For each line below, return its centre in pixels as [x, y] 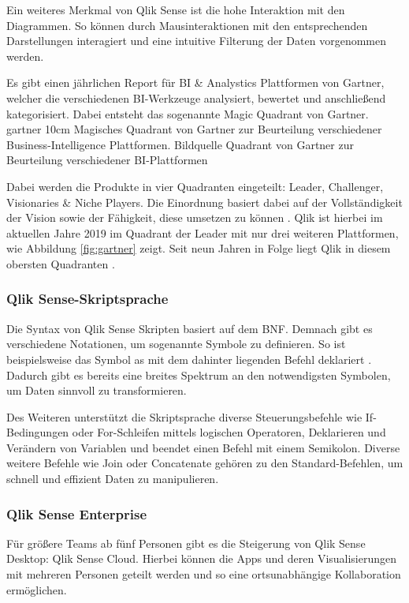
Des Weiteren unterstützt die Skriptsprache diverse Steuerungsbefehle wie [184, 416]
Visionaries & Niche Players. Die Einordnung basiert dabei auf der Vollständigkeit [204, 202]
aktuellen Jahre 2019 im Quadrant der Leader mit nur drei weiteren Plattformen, [203, 232]
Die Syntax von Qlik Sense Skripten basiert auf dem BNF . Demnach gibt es [190, 328]
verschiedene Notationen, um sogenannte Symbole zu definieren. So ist [176, 344]
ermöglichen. [37, 589]
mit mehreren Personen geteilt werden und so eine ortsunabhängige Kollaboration [204, 574]
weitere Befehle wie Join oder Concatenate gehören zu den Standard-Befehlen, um [205, 463]
